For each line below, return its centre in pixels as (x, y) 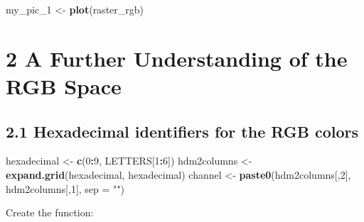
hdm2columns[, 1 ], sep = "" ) (65, 188)
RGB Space (64, 85)
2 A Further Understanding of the (177, 58)
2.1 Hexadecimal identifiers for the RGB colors (182, 131)
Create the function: (50, 212)
